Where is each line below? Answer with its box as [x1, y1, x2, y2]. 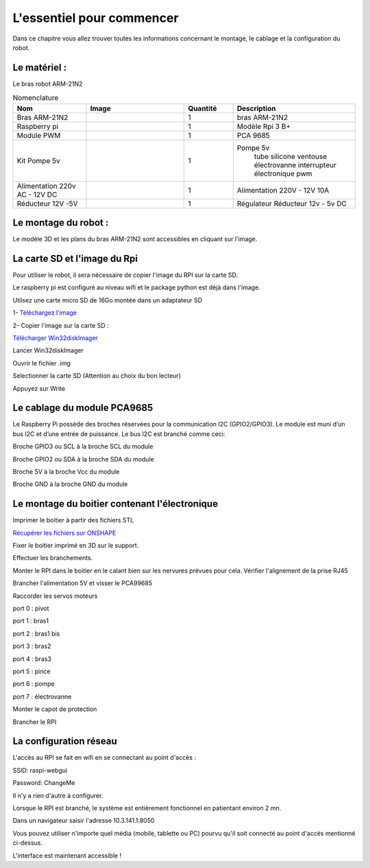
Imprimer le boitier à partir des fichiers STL [12, 516, 134, 525]
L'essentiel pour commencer [12, 10, 179, 25]
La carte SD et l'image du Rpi [12, 252, 138, 264]
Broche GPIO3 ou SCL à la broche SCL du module [12, 442, 153, 450]
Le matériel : [12, 62, 67, 73]
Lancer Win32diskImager [12, 346, 84, 354]
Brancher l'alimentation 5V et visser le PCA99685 [12, 579, 153, 588]
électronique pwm [254, 169, 312, 178]
